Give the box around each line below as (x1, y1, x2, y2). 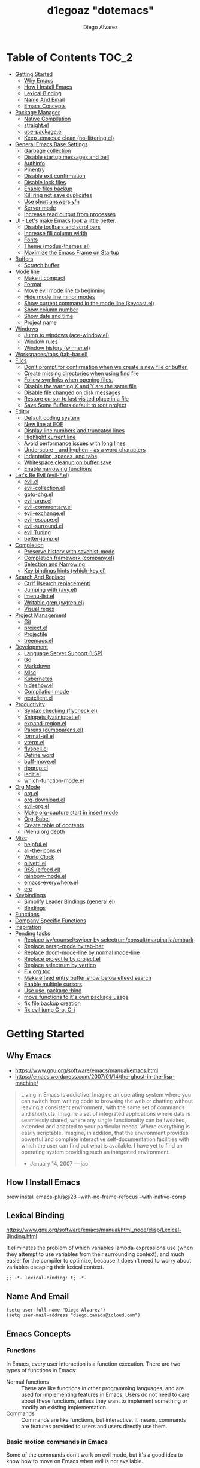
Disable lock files (23, 178, 66, 186)
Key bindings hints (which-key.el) (23, 567, 107, 574)
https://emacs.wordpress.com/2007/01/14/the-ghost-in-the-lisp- (14, 1073, 175, 1080)
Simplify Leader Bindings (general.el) (23, 898, 116, 905)
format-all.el (23, 732, 54, 740)
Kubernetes (23, 675, 53, 682)
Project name (23, 319, 57, 326)
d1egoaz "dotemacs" (47, 4, 154, 17)
